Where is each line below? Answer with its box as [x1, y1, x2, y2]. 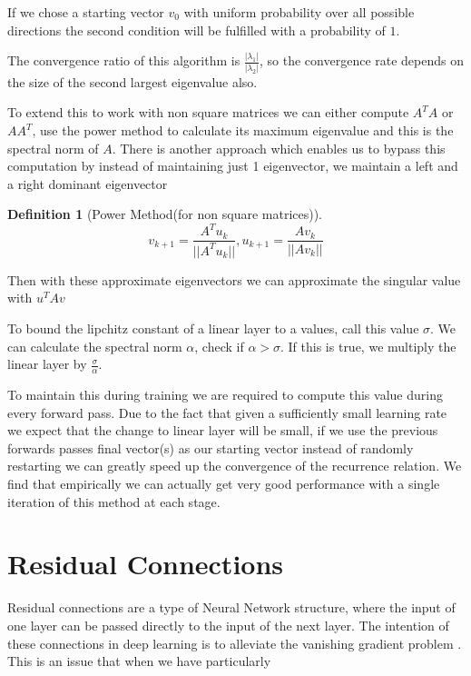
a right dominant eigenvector [7, 174, 168, 193]
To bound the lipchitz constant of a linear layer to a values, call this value [7, 319, 419, 338]
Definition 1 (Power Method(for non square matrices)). [7, 204, 323, 224]
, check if [194, 336, 244, 355]
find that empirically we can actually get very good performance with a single [7, 474, 440, 493]
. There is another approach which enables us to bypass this [112, 138, 446, 157]
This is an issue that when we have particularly [7, 651, 271, 671]
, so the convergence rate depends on [260, 51, 464, 70]
